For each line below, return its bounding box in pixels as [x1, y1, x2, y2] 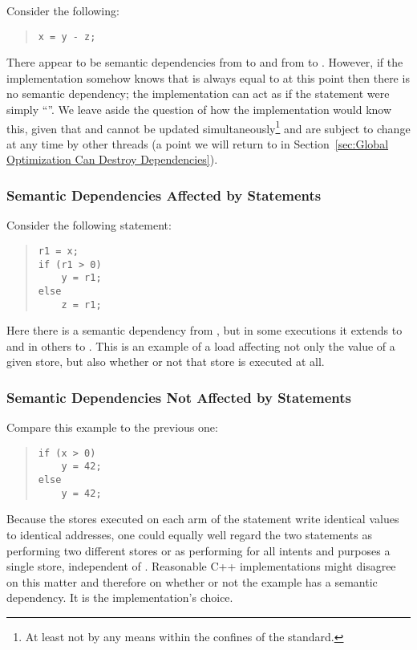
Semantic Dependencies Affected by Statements [6, 185, 322, 205]
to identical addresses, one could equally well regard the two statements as [6, 526, 372, 542]
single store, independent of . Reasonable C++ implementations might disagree [6, 558, 396, 575]
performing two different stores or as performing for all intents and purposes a [6, 542, 391, 559]
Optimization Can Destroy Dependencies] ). [6, 151, 218, 168]
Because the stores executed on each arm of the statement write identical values [6, 510, 399, 527]
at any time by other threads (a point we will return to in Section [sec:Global [6, 135, 389, 152]
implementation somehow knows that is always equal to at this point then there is [6, 69, 410, 86]
